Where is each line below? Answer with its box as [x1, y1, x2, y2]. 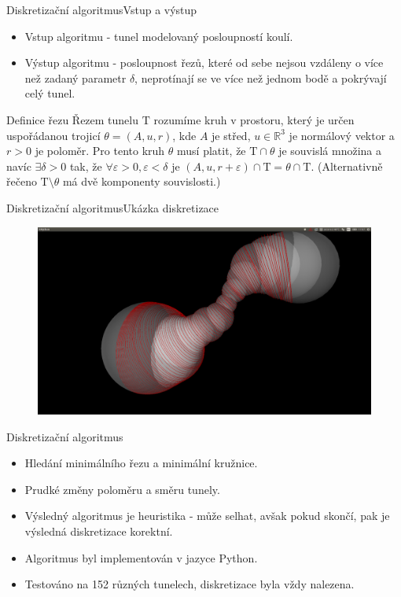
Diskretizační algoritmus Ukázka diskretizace [6, 199, 219, 216]
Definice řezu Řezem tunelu [6, 111, 139, 127]
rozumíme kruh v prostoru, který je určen [153, 111, 355, 127]
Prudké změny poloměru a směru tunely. [24, 481, 220, 497]
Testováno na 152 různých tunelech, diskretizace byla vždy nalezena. [24, 576, 355, 592]
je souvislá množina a [278, 142, 381, 159]
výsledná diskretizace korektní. [24, 523, 173, 539]
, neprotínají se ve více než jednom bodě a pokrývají [134, 69, 387, 86]
